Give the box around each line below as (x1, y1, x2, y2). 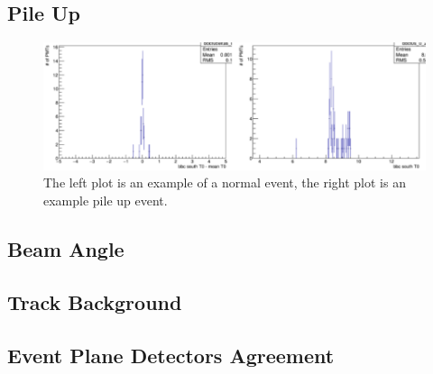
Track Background (7, 287, 182, 315)
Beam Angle (7, 235, 124, 263)
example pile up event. (43, 191, 168, 210)
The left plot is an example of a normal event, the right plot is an (43, 173, 406, 192)
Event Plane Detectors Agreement (7, 341, 335, 369)
